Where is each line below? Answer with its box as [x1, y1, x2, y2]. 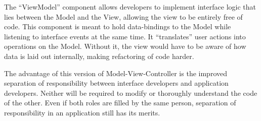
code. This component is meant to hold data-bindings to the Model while [4, 21, 231, 32]
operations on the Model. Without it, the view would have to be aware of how [4, 41, 246, 51]
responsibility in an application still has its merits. [4, 107, 160, 117]
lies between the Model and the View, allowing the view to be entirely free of [4, 11, 243, 22]
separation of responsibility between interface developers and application [4, 78, 229, 88]
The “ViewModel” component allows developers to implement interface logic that [4, 2, 256, 12]
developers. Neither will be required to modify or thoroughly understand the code [4, 87, 257, 98]
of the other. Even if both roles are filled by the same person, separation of [4, 97, 236, 108]
